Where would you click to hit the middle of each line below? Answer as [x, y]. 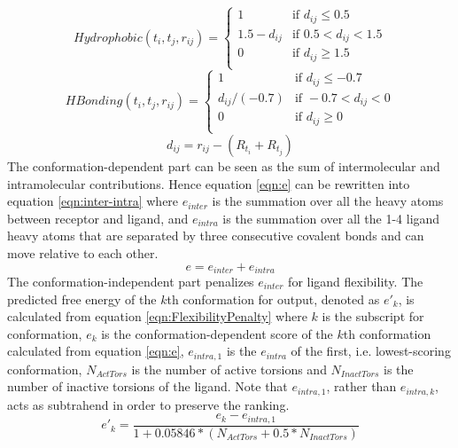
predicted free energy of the [82, 299]
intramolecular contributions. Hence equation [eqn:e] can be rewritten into [209, 183]
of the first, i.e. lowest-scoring [371, 351]
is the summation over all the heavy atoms [328, 201]
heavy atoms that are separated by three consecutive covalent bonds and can [216, 236]
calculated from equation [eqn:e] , [96, 351]
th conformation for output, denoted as [273, 299]
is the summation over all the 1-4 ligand [331, 218]
